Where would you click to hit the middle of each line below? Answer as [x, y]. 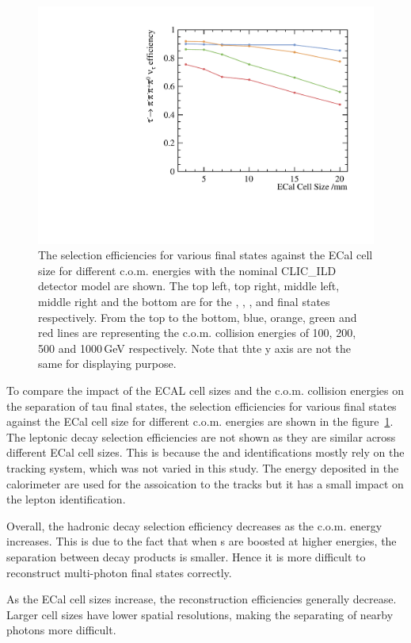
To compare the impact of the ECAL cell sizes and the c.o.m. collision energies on [205, 390]
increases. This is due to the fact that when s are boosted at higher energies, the [202, 541]
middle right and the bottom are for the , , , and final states [184, 302]
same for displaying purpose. [107, 364]
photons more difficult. [61, 630]
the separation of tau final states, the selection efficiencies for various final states [202, 406]
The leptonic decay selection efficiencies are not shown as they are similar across [201, 436]
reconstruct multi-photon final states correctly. [119, 572]
